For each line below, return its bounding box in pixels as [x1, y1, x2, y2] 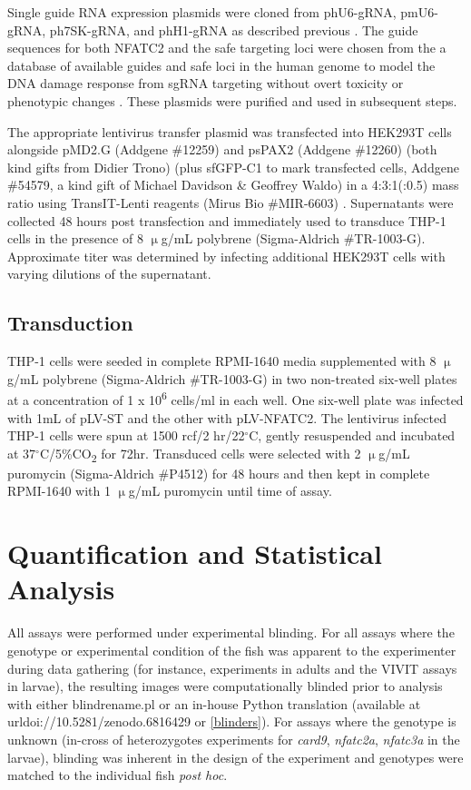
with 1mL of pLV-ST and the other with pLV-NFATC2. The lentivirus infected [7, 408, 446, 427]
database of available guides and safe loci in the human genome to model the [7, 55, 436, 74]
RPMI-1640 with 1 [7, 481, 111, 500]
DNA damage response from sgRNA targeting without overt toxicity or [7, 74, 404, 93]
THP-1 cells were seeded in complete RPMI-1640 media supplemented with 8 [7, 351, 437, 370]
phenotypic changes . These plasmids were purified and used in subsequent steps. [7, 91, 457, 110]
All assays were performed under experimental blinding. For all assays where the [7, 623, 455, 642]
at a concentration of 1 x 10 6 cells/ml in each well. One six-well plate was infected [7, 388, 464, 409]
